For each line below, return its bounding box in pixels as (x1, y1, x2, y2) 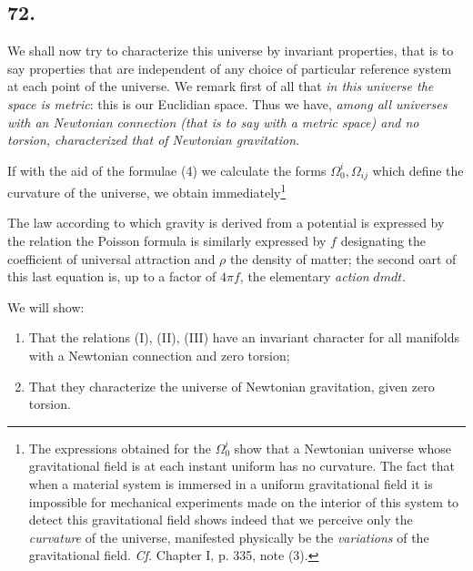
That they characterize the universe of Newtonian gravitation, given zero (28, 376, 435, 395)
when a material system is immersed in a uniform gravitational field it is (28, 474, 433, 493)
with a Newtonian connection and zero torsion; (28, 346, 290, 365)
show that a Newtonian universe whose (234, 438, 452, 457)
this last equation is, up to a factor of (7, 267, 216, 286)
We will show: (7, 297, 85, 316)
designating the (340, 231, 427, 250)
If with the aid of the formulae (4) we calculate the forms (7, 160, 327, 179)
